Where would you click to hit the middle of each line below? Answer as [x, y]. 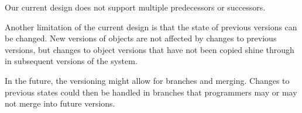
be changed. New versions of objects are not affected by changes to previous [141, 38]
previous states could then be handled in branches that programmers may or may [151, 92]
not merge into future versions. [60, 103]
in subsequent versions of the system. [71, 61]
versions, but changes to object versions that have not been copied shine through [150, 49]
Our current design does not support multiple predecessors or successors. [135, 7]
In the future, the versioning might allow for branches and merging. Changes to [147, 80]
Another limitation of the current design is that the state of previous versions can [151, 27]
